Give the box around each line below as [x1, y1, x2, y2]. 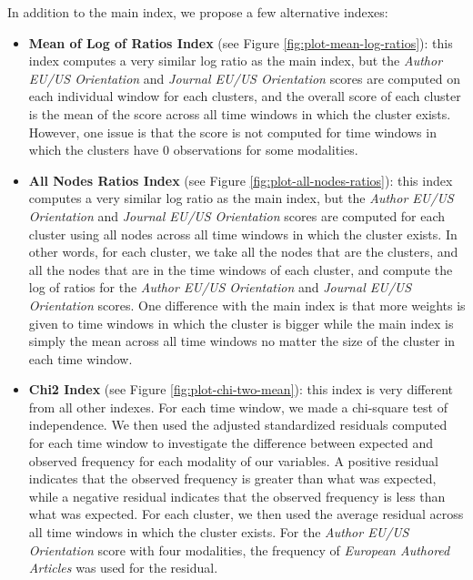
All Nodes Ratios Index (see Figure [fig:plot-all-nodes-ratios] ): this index [28, 170, 453, 189]
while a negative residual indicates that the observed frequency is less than [28, 486, 446, 505]
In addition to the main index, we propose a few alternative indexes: [7, 3, 388, 21]
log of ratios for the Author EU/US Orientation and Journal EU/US [28, 278, 412, 297]
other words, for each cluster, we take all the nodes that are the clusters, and [28, 242, 458, 261]
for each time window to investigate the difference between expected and [28, 433, 434, 453]
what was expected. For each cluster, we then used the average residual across [28, 504, 464, 524]
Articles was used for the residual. [28, 558, 218, 577]
